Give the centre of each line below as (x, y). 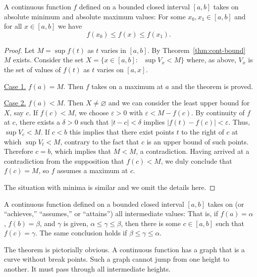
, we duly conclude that (196, 161)
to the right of (203, 131)
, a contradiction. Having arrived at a (193, 151)
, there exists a (38, 122)
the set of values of (32, 69)
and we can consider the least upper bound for (179, 103)
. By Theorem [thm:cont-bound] (196, 50)
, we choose (92, 112)
